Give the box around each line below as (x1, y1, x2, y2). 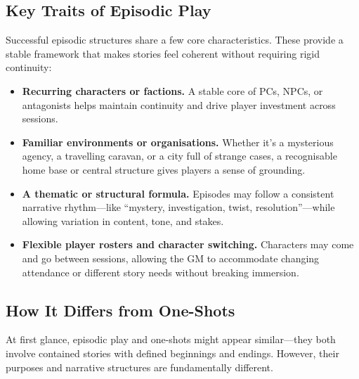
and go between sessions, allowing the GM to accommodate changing (22, 250, 320, 265)
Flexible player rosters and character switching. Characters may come (22, 237, 354, 252)
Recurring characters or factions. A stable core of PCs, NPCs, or (22, 83, 323, 98)
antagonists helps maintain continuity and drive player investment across (22, 97, 336, 112)
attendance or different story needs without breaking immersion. (22, 264, 299, 279)
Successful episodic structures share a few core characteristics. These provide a (6, 32, 344, 47)
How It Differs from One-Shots (6, 299, 235, 321)
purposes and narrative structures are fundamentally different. (6, 359, 273, 374)
